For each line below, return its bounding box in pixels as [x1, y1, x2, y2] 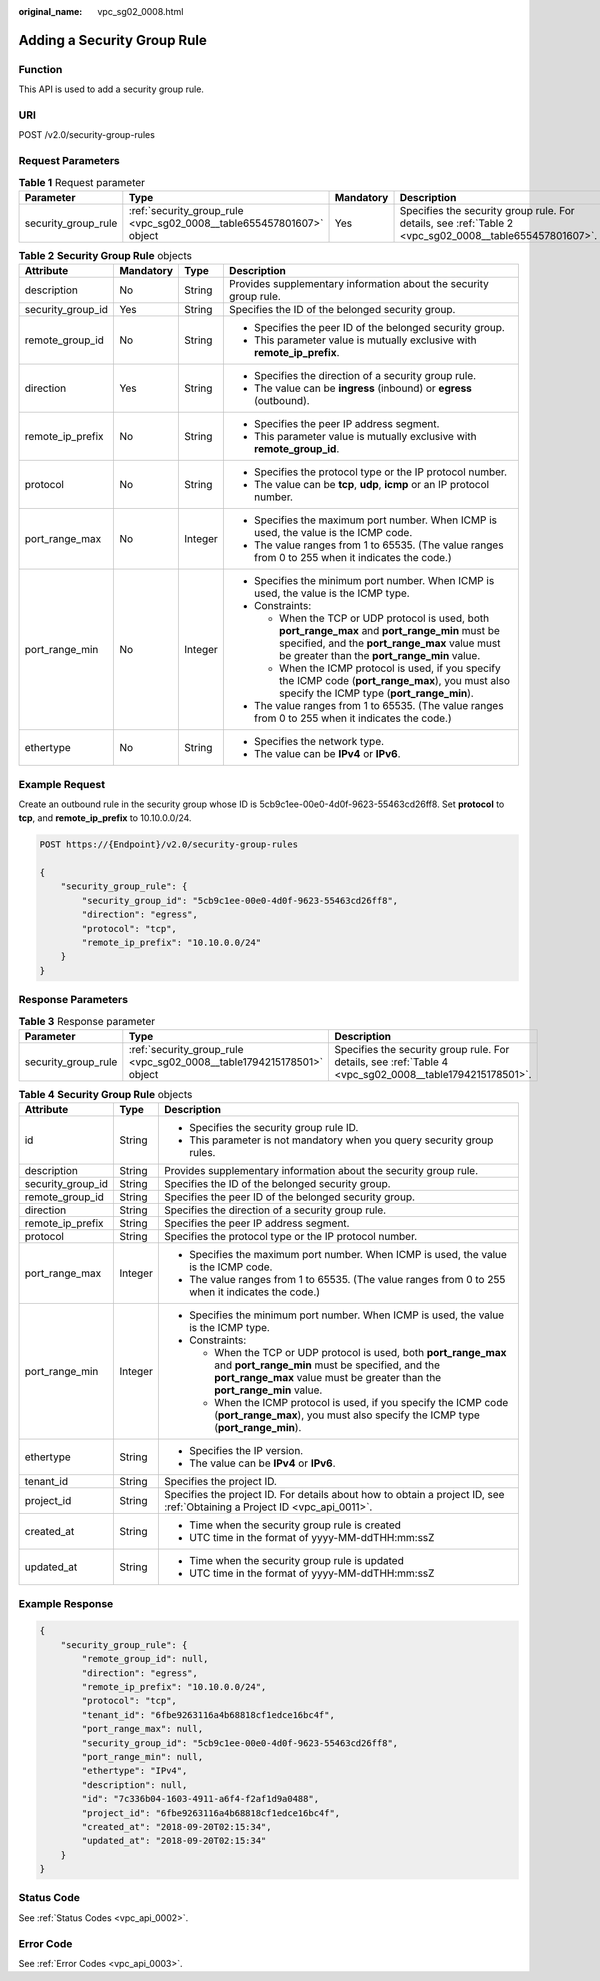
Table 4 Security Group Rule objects [18, 1088, 193, 1102]
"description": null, [81, 1779, 188, 1790]
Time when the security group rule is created [188, 1518, 402, 1532]
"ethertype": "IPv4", [81, 1765, 188, 1777]
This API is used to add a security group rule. [18, 83, 205, 95]
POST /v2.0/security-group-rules [18, 129, 155, 141]
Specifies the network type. [253, 735, 385, 749]
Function [18, 62, 63, 76]
